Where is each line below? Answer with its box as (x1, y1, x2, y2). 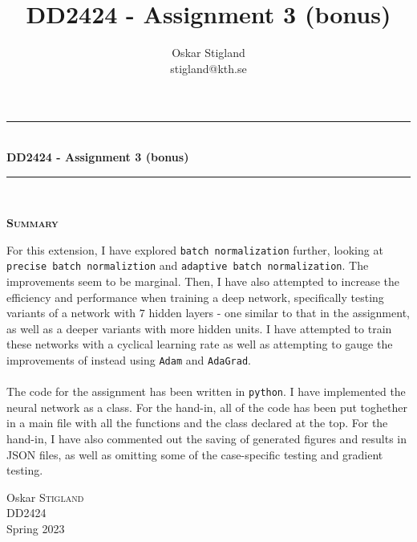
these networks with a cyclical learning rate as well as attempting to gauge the (6, 336, 393, 353)
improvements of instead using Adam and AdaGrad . (6, 351, 252, 368)
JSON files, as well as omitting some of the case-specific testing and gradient (6, 446, 383, 463)
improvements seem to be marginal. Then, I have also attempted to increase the (6, 273, 399, 289)
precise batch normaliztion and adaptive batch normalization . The (6, 257, 369, 274)
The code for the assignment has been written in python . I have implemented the (6, 383, 406, 400)
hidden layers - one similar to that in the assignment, (148, 304, 410, 321)
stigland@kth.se (170, 59, 247, 76)
